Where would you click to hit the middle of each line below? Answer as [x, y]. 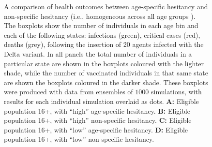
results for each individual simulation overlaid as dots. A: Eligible [101, 101]
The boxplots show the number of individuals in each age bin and [101, 25]
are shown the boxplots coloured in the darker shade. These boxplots [106, 82]
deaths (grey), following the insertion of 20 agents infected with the [104, 44]
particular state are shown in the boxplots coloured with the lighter [104, 63]
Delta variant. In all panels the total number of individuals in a [98, 53]
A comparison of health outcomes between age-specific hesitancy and [106, 6]
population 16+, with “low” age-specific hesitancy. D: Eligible [96, 129]
